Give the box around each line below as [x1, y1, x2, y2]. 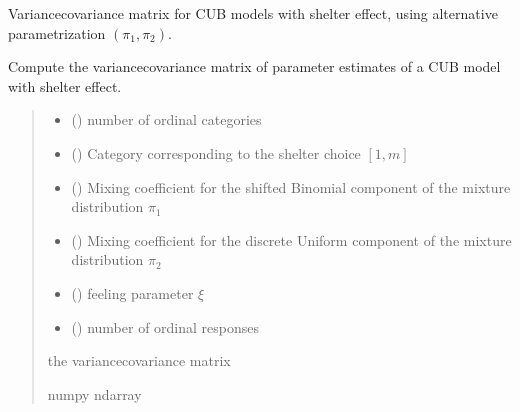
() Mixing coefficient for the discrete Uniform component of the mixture [71, 229, 512, 250]
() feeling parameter [71, 282, 194, 303]
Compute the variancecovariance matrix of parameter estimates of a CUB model [8, 56, 501, 77]
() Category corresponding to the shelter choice [71, 142, 361, 163]
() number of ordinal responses [71, 316, 260, 337]
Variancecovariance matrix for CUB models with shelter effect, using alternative [8, 3, 498, 23]
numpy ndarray [47, 383, 142, 404]
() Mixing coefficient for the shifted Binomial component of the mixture [71, 176, 511, 197]
